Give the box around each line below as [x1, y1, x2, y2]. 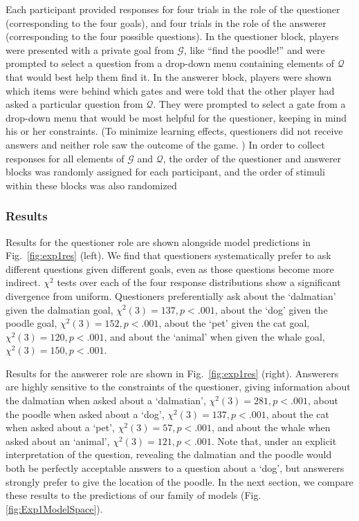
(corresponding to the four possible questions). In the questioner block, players [6, 29, 339, 44]
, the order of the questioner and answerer [163, 151, 342, 165]
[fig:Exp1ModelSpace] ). [6, 501, 103, 515]
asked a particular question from [6, 97, 143, 111]
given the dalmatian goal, [6, 302, 113, 316]
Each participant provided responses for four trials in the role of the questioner [6, 2, 340, 16]
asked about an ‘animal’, [6, 433, 110, 448]
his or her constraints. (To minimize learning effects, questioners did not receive [6, 124, 343, 138]
